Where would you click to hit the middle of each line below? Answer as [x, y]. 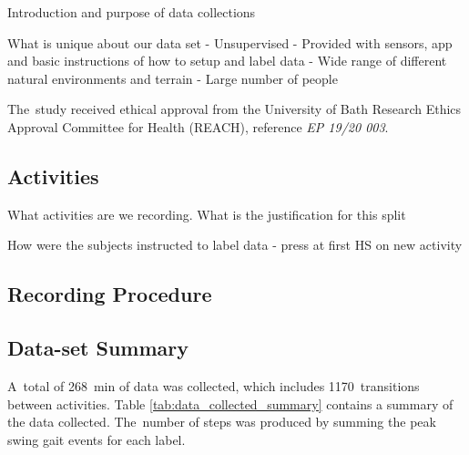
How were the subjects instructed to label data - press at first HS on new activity [235, 245]
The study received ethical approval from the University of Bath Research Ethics [234, 109]
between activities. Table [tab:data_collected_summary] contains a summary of [230, 403]
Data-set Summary [98, 348]
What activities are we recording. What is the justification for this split [207, 214]
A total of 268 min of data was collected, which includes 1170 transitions [214, 385]
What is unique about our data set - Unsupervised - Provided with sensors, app [230, 42]
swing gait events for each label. [97, 439]
